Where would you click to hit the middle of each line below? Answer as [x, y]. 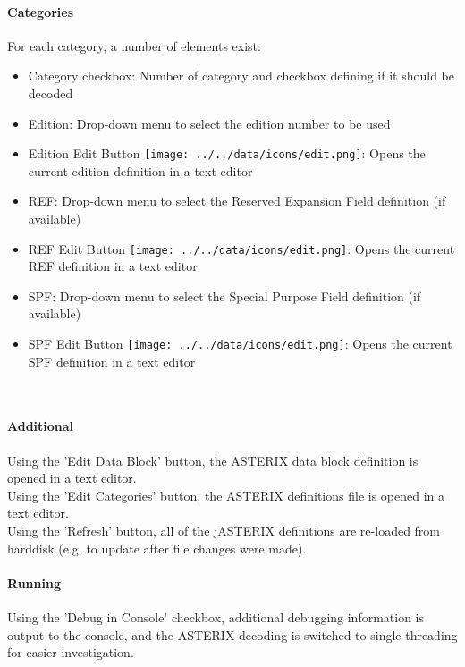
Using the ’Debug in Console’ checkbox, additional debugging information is [216, 617]
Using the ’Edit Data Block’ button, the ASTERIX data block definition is [213, 460]
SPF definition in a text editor [112, 361]
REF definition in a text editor [113, 266]
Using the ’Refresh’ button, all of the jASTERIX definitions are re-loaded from [224, 531]
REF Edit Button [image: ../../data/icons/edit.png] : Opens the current [241, 248]
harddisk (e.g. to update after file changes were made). [157, 548]
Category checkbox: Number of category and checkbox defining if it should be [241, 76]
